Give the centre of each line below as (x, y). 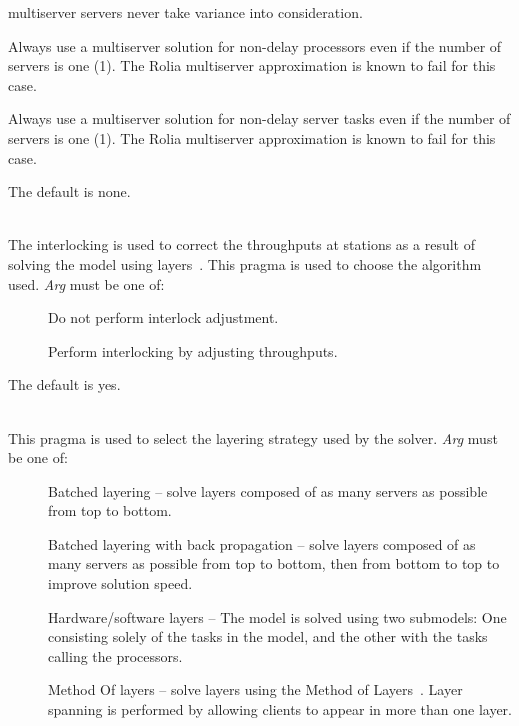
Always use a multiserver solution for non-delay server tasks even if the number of (259, 118)
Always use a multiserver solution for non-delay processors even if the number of (255, 45)
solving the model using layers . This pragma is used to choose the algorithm (245, 263)
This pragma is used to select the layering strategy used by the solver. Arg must (253, 437)
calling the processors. (115, 655)
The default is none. (69, 191)
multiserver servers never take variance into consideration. (185, 12)
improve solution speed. (120, 583)
